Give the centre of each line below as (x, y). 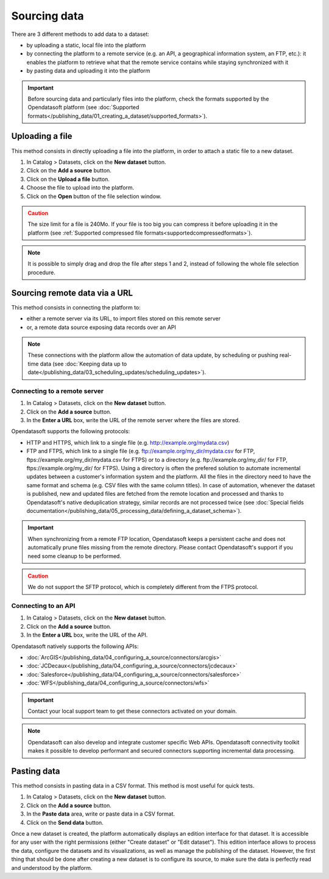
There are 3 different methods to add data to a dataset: (80, 34)
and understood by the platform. (52, 867)
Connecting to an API (43, 606)
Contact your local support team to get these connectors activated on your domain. (133, 711)
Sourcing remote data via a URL (72, 293)
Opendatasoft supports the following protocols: (71, 431)
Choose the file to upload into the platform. (80, 188)
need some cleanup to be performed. (75, 556)
